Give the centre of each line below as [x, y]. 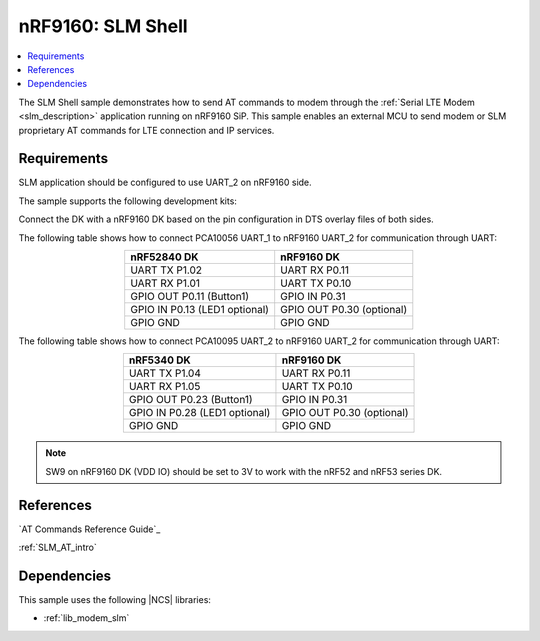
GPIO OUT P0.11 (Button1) [190, 296]
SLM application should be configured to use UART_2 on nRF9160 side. [165, 182]
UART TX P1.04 [165, 373]
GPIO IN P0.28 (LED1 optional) [199, 413]
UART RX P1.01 [165, 283]
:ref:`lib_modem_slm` [86, 618]
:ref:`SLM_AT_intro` [57, 547]
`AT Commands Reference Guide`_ [89, 529]
